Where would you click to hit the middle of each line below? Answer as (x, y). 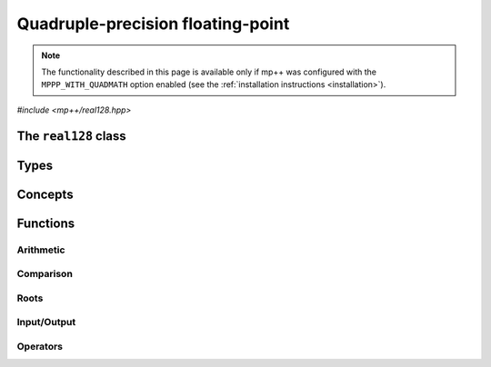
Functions (46, 223)
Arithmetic (41, 250)
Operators (40, 346)
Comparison (45, 274)
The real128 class (71, 136)
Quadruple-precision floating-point (153, 24)
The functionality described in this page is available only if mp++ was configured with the (209, 72)
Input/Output (46, 322)
